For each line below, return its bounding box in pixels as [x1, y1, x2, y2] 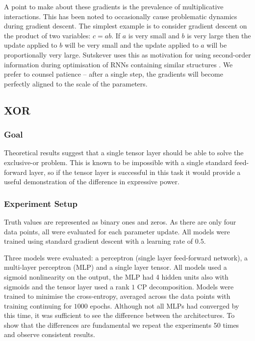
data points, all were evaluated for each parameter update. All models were [4, 226, 230, 236]
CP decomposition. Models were [137, 281, 234, 291]
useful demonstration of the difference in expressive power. [4, 176, 179, 187]
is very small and [128, 30, 179, 40]
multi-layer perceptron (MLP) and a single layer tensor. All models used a [4, 262, 227, 272]
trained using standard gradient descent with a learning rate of [4, 236, 193, 246]
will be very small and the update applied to [64, 40, 199, 50]
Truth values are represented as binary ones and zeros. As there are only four [4, 216, 236, 227]
